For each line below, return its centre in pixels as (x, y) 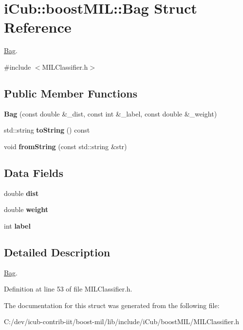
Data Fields (34, 172)
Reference (38, 27)
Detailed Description (57, 252)
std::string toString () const (47, 130)
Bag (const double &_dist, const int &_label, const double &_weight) (111, 113)
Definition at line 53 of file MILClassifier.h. (68, 289)
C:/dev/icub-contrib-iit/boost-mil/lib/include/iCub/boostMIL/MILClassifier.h (122, 321)
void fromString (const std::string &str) (65, 146)
